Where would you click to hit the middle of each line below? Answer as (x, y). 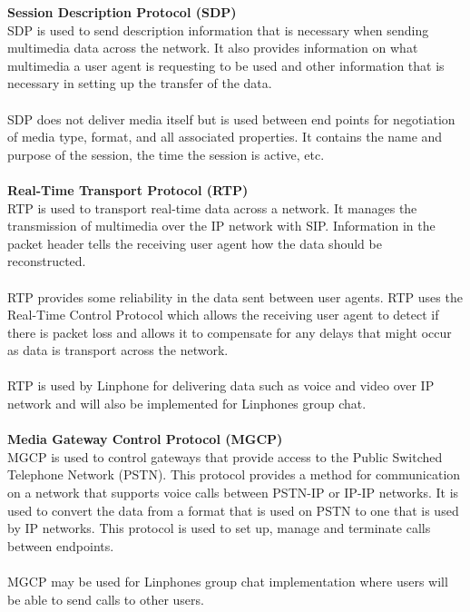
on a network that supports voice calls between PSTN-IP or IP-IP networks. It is (233, 493)
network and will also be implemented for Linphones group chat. (187, 404)
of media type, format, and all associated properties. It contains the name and (225, 137)
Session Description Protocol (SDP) (122, 12)
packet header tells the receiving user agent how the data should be (195, 243)
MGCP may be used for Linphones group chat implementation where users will (228, 581)
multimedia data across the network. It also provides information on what (213, 48)
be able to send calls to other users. (106, 599)
